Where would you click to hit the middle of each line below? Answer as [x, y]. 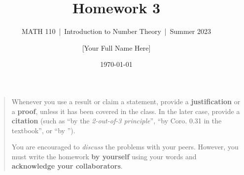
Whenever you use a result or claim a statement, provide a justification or [126, 101]
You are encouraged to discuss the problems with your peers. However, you [125, 147]
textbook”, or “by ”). [43, 130]
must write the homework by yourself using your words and [104, 156]
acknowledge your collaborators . [67, 166]
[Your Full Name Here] [116, 47]
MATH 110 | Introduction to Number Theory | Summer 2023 [116, 31]
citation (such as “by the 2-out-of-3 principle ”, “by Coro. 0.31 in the [117, 121]
